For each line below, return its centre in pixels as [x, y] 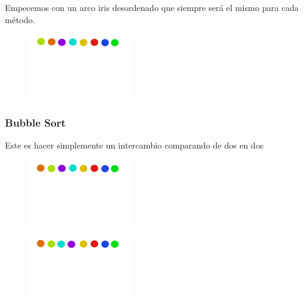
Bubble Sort [35, 122]
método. [20, 19]
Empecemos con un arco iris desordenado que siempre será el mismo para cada [152, 7]
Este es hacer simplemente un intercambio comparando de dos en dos [134, 145]
